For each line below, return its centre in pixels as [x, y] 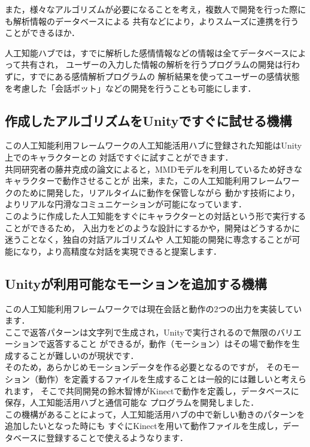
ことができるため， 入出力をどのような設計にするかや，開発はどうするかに [153, 227]
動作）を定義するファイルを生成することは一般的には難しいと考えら [172, 379]
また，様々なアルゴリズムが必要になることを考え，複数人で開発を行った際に [156, 9]
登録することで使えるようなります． [117, 438]
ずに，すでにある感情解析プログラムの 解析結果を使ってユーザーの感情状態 [152, 76]
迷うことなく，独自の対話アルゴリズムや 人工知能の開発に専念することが [148, 239]
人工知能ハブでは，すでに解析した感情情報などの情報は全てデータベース [147, 52]
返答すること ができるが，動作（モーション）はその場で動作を [169, 344]
